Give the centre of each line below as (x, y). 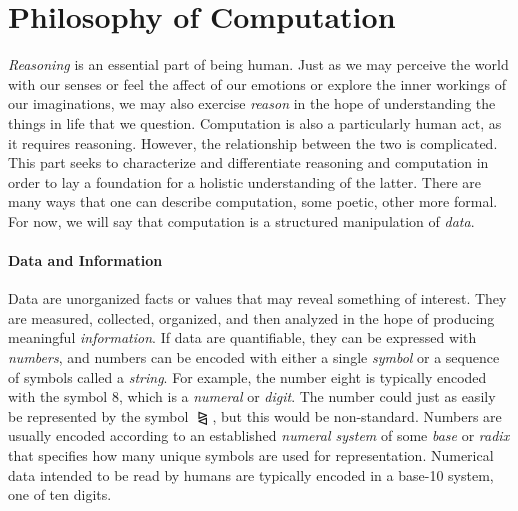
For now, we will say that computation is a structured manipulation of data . (241, 220)
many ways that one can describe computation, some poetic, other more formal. (253, 201)
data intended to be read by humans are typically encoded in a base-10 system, (251, 474)
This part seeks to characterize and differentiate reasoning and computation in (248, 162)
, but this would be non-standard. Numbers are (357, 415)
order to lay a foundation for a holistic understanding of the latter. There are (244, 181)
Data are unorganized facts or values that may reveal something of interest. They (257, 298)
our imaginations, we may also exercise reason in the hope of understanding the (252, 103)
